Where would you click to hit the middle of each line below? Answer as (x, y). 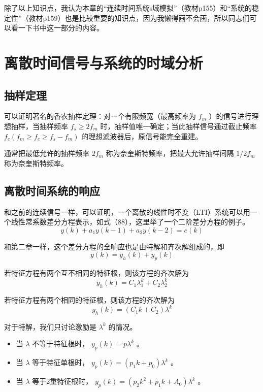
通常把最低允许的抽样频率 (47, 153)
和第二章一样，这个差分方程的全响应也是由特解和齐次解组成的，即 (114, 246)
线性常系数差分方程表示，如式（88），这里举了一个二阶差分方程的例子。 (130, 222)
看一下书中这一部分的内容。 (57, 28)
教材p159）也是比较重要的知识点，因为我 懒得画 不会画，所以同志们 (139, 18)
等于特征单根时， (61, 362)
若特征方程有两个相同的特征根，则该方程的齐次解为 (89, 300)
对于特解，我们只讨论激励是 (50, 326)
